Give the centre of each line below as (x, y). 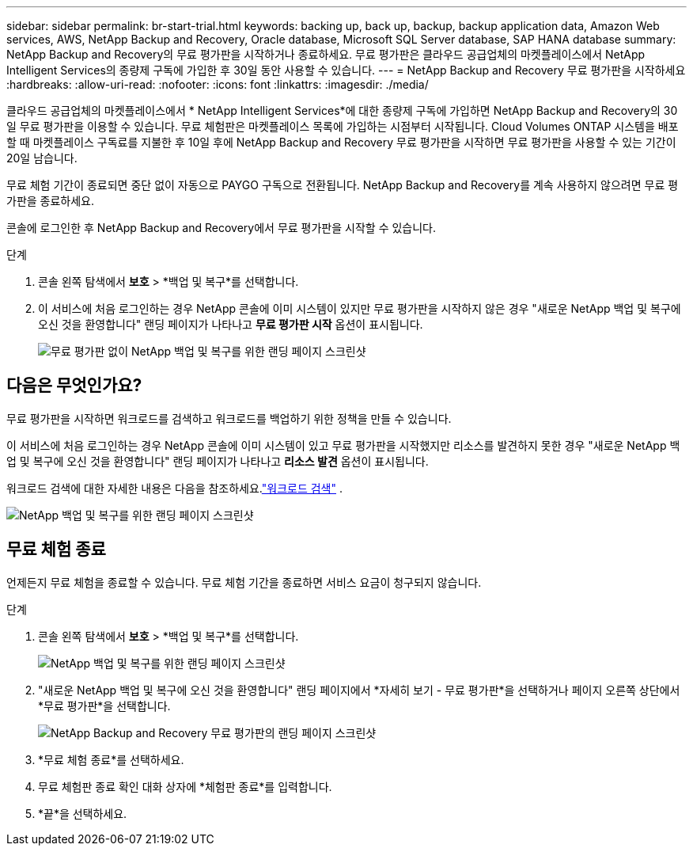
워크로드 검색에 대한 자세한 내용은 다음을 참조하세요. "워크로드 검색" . (174, 488)
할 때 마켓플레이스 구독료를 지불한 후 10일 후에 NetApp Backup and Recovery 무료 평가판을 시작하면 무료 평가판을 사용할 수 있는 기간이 (341, 142)
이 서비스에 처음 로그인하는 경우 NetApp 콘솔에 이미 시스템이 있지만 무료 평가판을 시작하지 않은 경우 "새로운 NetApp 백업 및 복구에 (360, 308)
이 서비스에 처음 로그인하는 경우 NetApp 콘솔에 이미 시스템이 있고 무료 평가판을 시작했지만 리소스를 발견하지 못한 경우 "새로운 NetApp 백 (343, 445)
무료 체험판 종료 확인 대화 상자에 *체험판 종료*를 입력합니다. (185, 786)
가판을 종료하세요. (51, 201)
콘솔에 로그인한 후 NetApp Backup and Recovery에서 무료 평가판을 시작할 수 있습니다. (222, 228)
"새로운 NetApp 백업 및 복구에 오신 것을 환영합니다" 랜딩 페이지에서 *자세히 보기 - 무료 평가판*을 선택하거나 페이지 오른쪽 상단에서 (359, 690)
